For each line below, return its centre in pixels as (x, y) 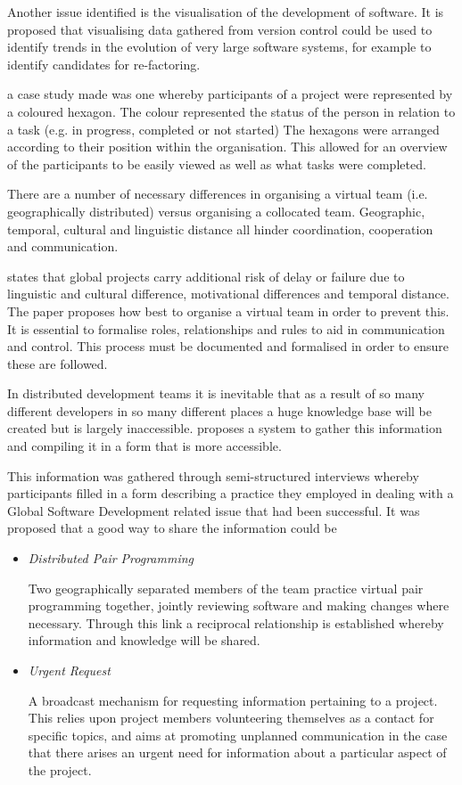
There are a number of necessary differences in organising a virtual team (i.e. (218, 194)
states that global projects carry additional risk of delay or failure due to (206, 276)
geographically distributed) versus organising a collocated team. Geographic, (216, 211)
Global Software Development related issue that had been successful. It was (214, 510)
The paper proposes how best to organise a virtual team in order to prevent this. (228, 311)
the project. (60, 769)
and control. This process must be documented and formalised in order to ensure (228, 346)
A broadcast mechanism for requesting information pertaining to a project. (233, 700)
